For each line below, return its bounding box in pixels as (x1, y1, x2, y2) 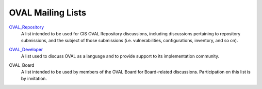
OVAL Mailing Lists (9, 7, 87, 18)
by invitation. (21, 75, 47, 82)
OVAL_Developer (9, 46, 43, 52)
